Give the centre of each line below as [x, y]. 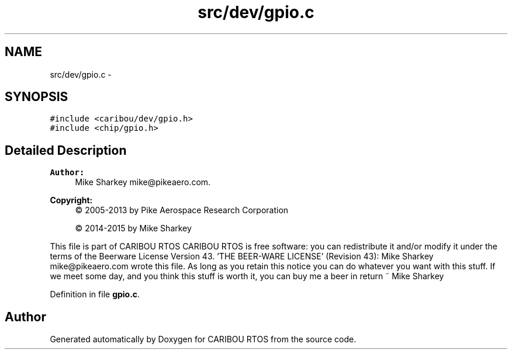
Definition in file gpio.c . [95, 294]
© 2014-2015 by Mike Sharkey [133, 228]
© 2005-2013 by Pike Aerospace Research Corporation [182, 210]
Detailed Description [66, 150]
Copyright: [71, 200]
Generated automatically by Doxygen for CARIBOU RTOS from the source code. [203, 339]
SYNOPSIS [37, 97]
